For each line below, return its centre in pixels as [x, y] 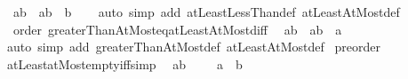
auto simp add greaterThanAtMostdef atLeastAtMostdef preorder [193, 47]
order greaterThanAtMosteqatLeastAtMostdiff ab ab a [177, 29]
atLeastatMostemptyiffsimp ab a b [124, 63]
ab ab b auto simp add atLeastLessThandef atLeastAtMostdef [206, 12]
